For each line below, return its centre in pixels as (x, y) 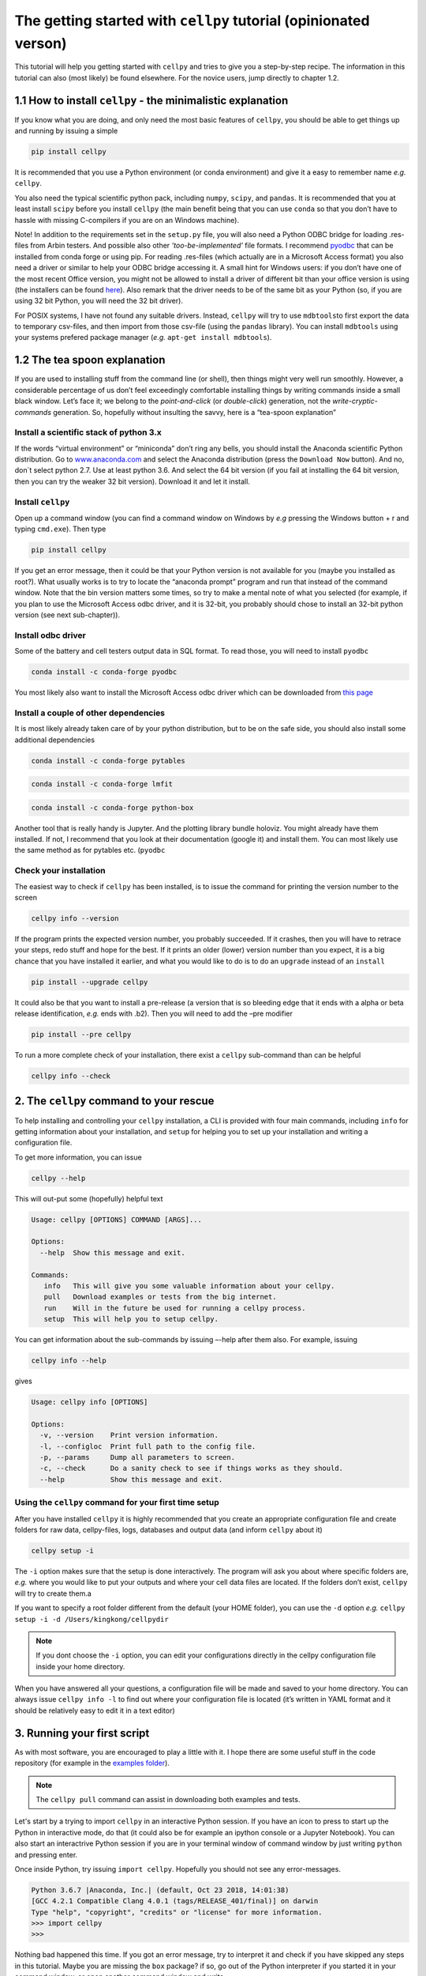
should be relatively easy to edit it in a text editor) (95, 1710)
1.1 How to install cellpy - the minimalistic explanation (151, 100)
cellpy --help (58, 1178)
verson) (41, 43)
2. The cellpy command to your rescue (114, 1101)
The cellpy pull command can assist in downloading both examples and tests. (168, 1799)
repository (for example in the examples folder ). (92, 1763)
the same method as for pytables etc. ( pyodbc (90, 850)
